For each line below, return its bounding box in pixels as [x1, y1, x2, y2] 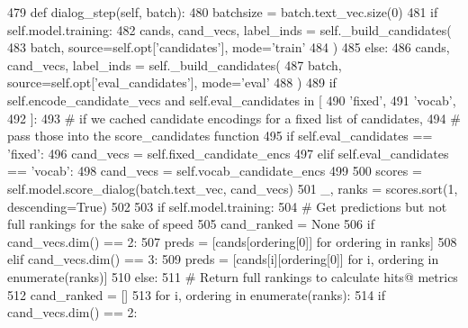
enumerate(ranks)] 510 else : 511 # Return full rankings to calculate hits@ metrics [7, 267, 458, 286]
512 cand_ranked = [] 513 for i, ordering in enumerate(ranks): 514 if [7, 285, 385, 304]
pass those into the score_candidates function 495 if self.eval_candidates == [7, 126, 433, 145]
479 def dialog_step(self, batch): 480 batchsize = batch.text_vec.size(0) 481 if [7, 3, 438, 21]
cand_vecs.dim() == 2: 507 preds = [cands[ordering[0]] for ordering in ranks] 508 [7, 232, 457, 251]
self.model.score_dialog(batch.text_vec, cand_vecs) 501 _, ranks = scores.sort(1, [7, 178, 458, 197]
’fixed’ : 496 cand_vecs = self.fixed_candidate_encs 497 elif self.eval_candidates [7, 143, 449, 162]
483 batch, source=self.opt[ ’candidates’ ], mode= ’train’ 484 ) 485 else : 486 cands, [7, 38, 450, 57]
